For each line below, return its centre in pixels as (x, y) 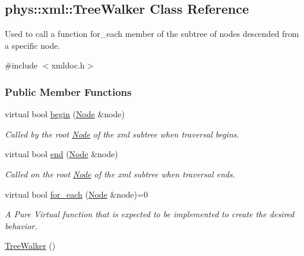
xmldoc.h (68, 65)
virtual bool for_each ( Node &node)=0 (76, 194)
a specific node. (33, 45)
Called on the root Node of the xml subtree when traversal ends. (120, 174)
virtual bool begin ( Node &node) (65, 114)
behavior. (21, 225)
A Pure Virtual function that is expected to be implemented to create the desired (150, 214)
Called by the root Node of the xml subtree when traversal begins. (122, 134)
